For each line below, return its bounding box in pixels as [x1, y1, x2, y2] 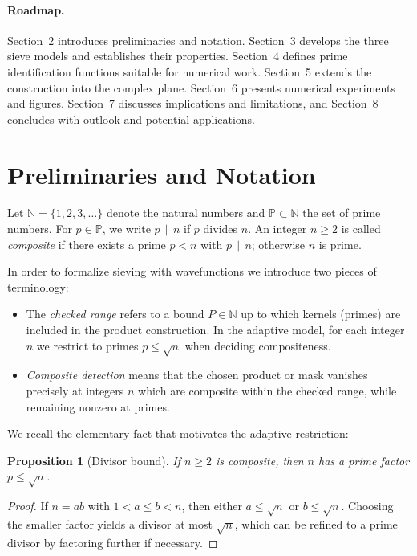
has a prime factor [318, 452, 410, 468]
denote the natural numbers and [106, 204, 265, 221]
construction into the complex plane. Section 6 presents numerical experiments [7, 79, 395, 96]
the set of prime [302, 204, 381, 221]
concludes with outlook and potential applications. [7, 110, 255, 127]
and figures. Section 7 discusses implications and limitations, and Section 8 [7, 95, 379, 112]
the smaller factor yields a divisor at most [7, 515, 213, 532]
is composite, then [216, 452, 304, 468]
